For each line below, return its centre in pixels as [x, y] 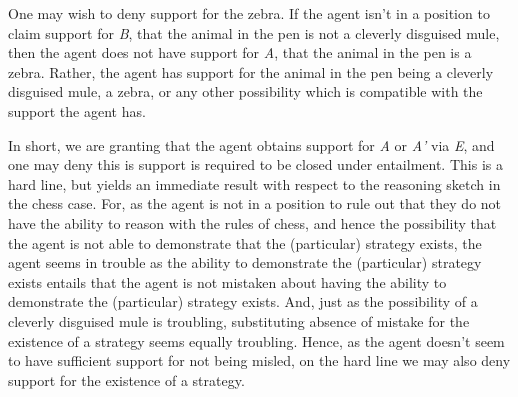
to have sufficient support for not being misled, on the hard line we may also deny [259, 360]
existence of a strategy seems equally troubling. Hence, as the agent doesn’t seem [256, 340]
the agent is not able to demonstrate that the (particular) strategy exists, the [245, 242]
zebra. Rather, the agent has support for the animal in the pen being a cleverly [251, 71]
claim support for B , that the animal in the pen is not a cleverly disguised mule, [254, 32]
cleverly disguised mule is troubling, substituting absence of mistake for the [239, 320]
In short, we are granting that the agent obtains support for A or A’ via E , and [251, 144]
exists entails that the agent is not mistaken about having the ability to [227, 281]
